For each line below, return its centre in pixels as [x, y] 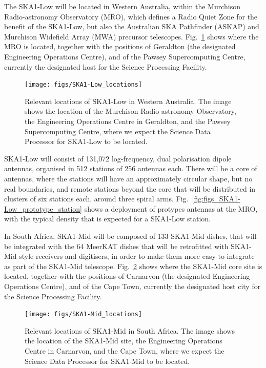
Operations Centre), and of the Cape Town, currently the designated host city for [132, 286]
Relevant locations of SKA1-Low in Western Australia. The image [128, 101]
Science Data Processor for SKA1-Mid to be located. [107, 361]
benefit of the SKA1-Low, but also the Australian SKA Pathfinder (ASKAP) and [132, 26]
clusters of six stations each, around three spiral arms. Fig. [96, 199]
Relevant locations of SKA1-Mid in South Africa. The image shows [130, 330]
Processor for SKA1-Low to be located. [86, 141]
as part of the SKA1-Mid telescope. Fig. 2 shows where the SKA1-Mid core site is [133, 266]
